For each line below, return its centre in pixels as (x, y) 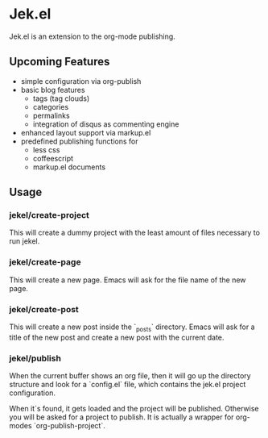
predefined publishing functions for (80, 141)
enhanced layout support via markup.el (86, 132)
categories (51, 106)
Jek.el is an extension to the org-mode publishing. (92, 36)
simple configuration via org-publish (81, 81)
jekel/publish (35, 358)
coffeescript (53, 158)
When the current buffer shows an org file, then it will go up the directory (130, 376)
